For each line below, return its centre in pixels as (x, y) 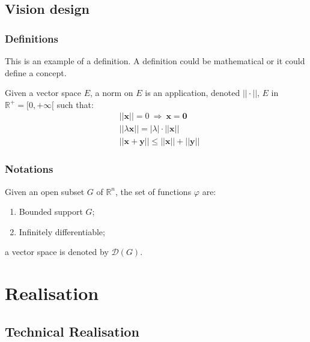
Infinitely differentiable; (62, 231)
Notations (29, 169)
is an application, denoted (193, 93)
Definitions (32, 38)
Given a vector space (43, 93)
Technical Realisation (72, 331)
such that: (75, 104)
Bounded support (51, 211)
